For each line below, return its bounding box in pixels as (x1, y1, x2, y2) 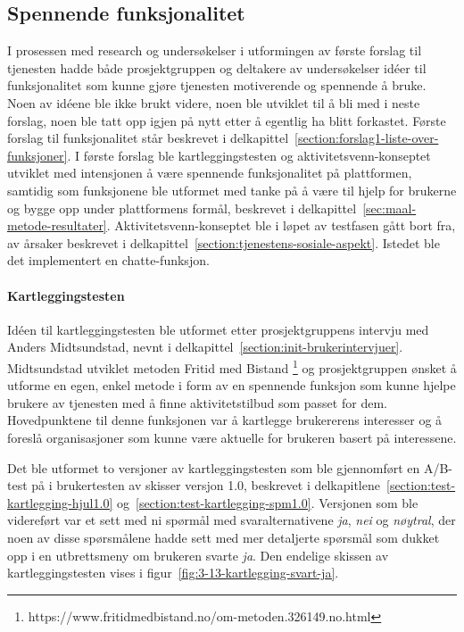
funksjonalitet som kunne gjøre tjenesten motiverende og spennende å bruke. (7, 76, 427, 95)
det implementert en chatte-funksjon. (7, 251, 210, 270)
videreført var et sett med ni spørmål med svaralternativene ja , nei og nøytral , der (7, 511, 456, 529)
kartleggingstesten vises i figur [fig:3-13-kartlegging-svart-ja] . (7, 563, 339, 582)
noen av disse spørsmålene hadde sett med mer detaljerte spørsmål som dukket (7, 528, 440, 546)
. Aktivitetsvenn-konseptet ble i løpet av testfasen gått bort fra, (106, 216, 456, 235)
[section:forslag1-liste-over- (294, 129, 439, 147)
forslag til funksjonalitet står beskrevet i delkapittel (7, 129, 289, 147)
